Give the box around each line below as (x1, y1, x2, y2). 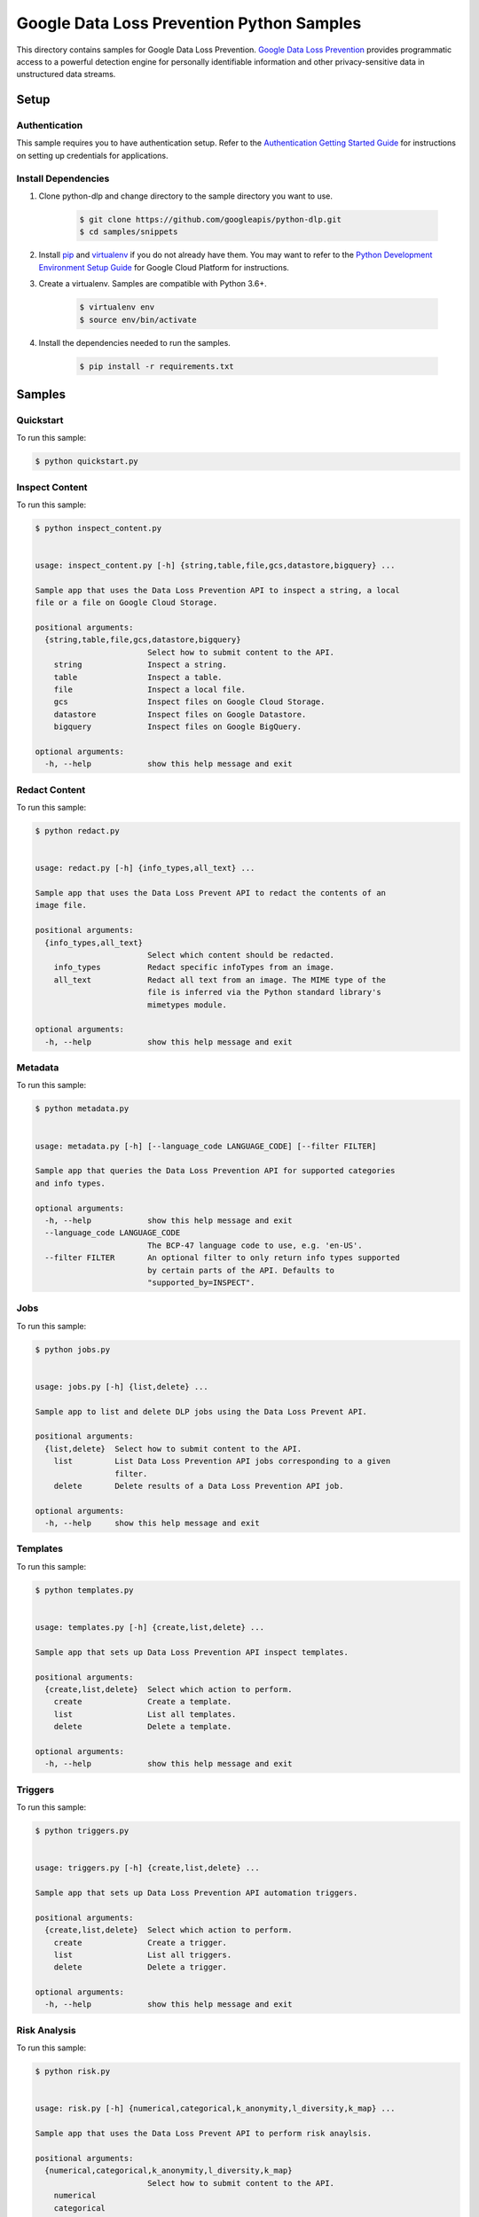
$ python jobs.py (35, 1344, 111, 1354)
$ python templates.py (35, 1585, 134, 1595)
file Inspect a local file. (53, 685, 246, 695)
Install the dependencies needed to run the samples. (38, 337, 231, 348)
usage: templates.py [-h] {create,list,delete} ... (35, 1623, 265, 1632)
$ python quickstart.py (35, 457, 139, 466)
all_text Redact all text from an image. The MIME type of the (53, 975, 386, 984)
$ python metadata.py (35, 1104, 130, 1114)
